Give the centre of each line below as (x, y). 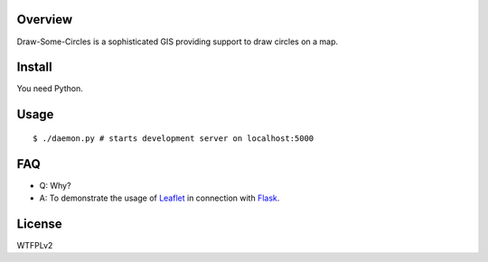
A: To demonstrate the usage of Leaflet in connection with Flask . (160, 198)
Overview (45, 19)
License (39, 224)
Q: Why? (55, 185)
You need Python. (50, 89)
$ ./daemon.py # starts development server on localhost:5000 (174, 138)
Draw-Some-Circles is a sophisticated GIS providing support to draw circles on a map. (178, 42)
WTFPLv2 (35, 246)
